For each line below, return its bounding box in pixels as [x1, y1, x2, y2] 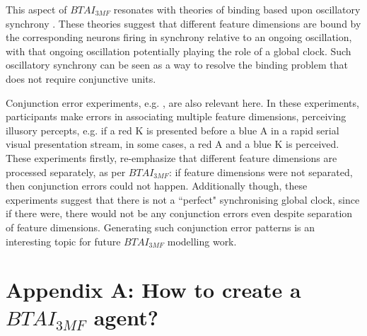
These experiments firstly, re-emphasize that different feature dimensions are [6, 150, 337, 165]
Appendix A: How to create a [6, 275, 301, 304]
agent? [93, 303, 158, 332]
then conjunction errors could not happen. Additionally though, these [6, 178, 308, 193]
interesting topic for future [6, 233, 121, 248]
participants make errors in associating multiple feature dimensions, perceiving [6, 109, 346, 124]
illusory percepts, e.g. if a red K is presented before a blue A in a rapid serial [6, 122, 339, 137]
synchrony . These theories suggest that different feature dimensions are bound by [6, 16, 361, 30]
